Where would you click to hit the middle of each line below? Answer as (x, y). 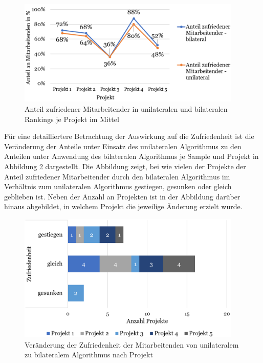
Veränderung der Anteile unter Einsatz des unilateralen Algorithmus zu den (123, 146)
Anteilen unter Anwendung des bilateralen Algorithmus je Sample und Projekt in (131, 156)
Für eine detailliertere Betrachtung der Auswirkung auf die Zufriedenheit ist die (129, 136)
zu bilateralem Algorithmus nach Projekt (89, 355)
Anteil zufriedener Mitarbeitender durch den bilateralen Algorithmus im (117, 176)
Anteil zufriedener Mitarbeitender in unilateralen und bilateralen (126, 108)
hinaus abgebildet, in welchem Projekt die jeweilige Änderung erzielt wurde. (123, 206)
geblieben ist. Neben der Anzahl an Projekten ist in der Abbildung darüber (122, 196)
